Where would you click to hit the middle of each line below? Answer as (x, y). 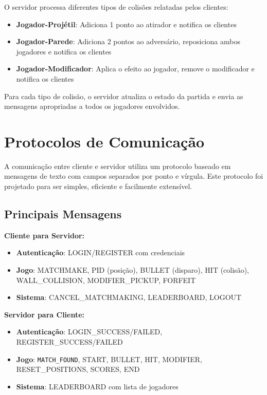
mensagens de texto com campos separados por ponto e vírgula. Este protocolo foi (134, 176)
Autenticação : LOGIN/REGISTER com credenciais (101, 252)
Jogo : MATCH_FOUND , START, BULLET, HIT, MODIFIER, (109, 359)
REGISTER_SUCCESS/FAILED (69, 342)
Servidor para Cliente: (44, 314)
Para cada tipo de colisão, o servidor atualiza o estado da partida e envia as (124, 96)
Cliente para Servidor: (44, 235)
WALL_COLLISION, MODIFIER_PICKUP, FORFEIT (106, 280)
